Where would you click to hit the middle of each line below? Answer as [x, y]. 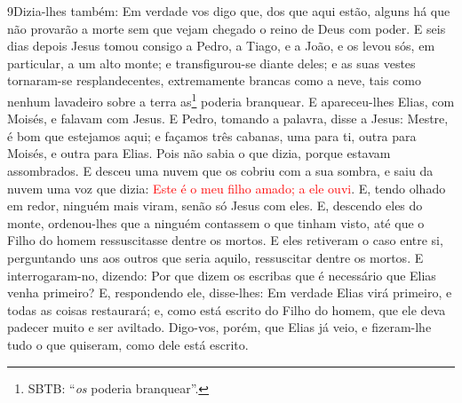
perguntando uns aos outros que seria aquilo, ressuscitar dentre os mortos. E [215, 257]
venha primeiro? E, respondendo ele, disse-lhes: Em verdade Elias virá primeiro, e [230, 292]
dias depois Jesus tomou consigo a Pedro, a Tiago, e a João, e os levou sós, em [221, 46]
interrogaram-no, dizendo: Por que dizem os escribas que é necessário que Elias [222, 275]
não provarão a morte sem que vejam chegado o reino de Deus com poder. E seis [227, 28]
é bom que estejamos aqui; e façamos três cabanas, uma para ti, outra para [212, 135]
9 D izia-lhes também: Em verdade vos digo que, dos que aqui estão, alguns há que [229, 11]
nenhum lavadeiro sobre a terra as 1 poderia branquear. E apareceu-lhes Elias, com [231, 99]
